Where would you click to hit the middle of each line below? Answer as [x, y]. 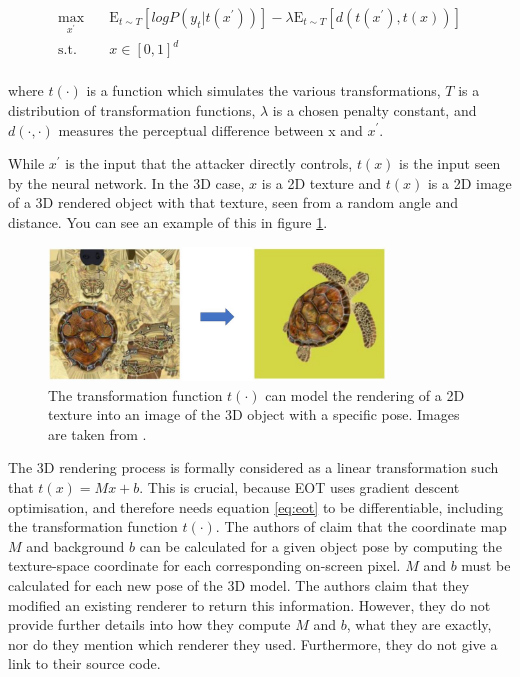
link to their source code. [84, 663]
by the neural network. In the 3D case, [126, 182]
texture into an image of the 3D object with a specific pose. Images [254, 414]
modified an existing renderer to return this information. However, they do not [249, 604]
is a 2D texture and [321, 182]
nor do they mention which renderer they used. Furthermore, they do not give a [253, 643]
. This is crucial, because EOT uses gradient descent [299, 486]
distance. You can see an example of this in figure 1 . [168, 221]
